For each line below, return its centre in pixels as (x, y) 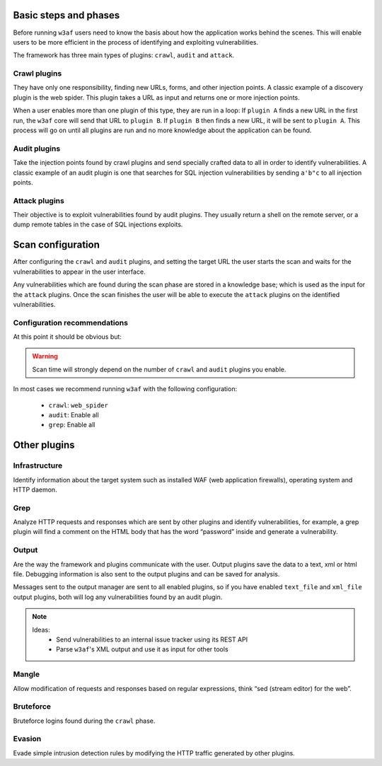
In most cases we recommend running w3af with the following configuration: (125, 389)
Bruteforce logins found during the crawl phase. (84, 721)
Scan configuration (57, 245)
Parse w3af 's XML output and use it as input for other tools (143, 649)
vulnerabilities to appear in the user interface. (79, 272)
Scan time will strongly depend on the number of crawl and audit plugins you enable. (159, 369)
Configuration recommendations (71, 323)
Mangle (27, 674)
